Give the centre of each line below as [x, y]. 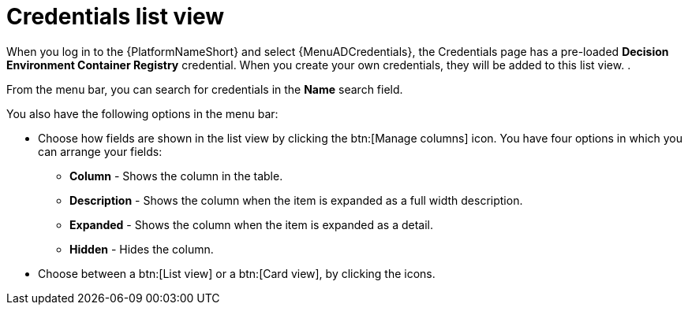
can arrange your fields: [100, 151]
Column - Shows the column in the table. [176, 176]
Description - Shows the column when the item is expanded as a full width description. [296, 200]
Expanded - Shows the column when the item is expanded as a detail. [252, 224]
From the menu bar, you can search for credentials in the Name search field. [205, 89]
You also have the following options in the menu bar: [142, 113]
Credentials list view [116, 17]
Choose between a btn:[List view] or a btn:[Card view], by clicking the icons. [237, 273]
